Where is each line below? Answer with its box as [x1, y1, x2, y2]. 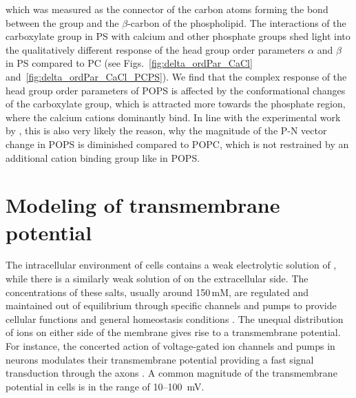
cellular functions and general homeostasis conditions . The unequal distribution [6, 311, 344, 326]
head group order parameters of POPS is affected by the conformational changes [6, 83, 346, 97]
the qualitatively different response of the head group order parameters [6, 42, 305, 56]
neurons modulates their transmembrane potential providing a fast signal [6, 352, 314, 366]
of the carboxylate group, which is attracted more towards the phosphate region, [6, 96, 346, 111]
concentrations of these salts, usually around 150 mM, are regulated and [6, 284, 308, 299]
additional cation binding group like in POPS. [6, 150, 200, 165]
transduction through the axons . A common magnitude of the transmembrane [6, 366, 337, 380]
